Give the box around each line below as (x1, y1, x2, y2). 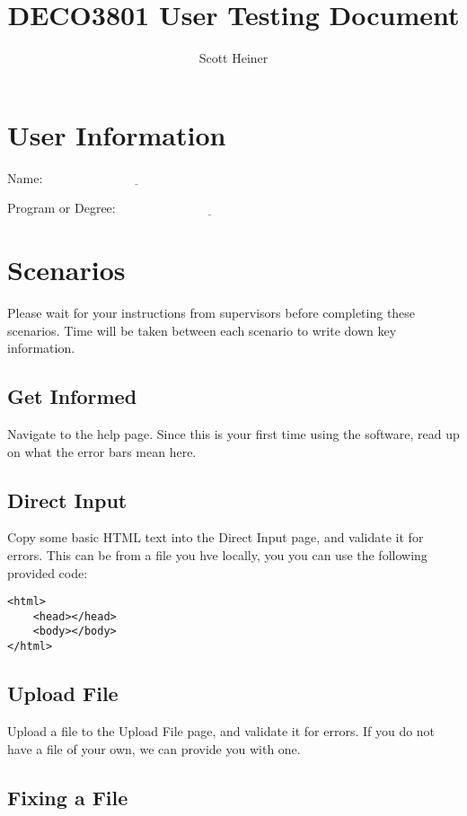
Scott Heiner (198, 48, 269, 67)
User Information (7, 116, 226, 153)
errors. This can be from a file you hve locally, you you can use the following (7, 545, 427, 564)
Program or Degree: (7, 198, 116, 217)
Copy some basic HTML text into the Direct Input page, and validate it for (7, 528, 424, 547)
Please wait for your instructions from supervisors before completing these (7, 303, 416, 321)
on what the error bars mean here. (7, 442, 197, 461)
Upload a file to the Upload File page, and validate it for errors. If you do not (7, 721, 436, 740)
